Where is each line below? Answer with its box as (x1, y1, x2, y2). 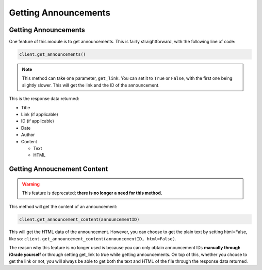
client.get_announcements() (19, 51, 86, 57)
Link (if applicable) (21, 111, 58, 117)
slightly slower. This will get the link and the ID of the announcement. (22, 82, 160, 88)
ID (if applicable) (21, 118, 54, 124)
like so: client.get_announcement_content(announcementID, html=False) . (9, 236, 177, 241)
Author (21, 132, 35, 138)
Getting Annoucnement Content (9, 165, 108, 173)
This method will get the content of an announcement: (9, 203, 117, 209)
